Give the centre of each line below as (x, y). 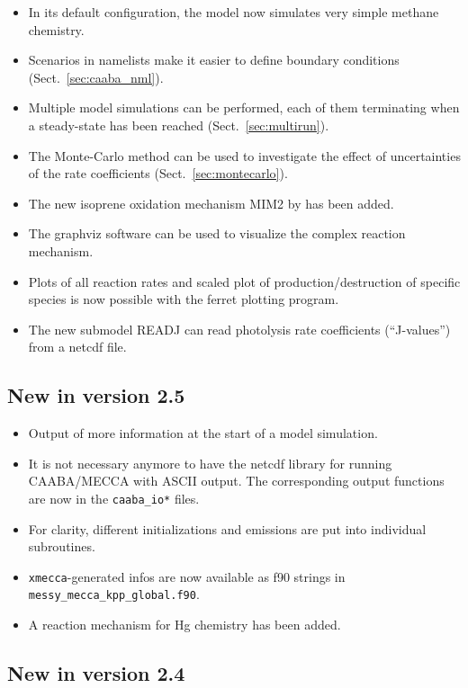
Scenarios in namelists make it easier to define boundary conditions (214, 60)
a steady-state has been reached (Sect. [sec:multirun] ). (179, 125)
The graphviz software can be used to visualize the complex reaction (217, 233)
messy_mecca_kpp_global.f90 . (114, 594)
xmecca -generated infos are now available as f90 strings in (187, 576)
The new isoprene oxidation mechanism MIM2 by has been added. (211, 203)
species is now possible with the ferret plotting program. (184, 299)
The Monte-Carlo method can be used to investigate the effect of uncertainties (244, 155)
